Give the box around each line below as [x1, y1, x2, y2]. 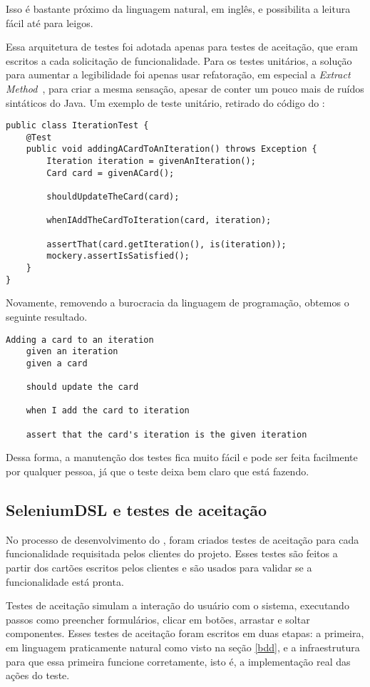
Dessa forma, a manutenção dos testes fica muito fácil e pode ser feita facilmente [6, 450, 358, 465]
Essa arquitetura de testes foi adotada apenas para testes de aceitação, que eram [6, 39, 358, 54]
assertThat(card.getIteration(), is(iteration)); [46, 239, 287, 249]
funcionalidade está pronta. [6, 574, 124, 589]
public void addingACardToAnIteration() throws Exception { [26, 144, 317, 155]
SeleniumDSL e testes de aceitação [6, 499, 267, 521]
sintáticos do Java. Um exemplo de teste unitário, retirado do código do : [6, 95, 325, 110]
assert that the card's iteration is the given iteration [26, 429, 307, 440]
